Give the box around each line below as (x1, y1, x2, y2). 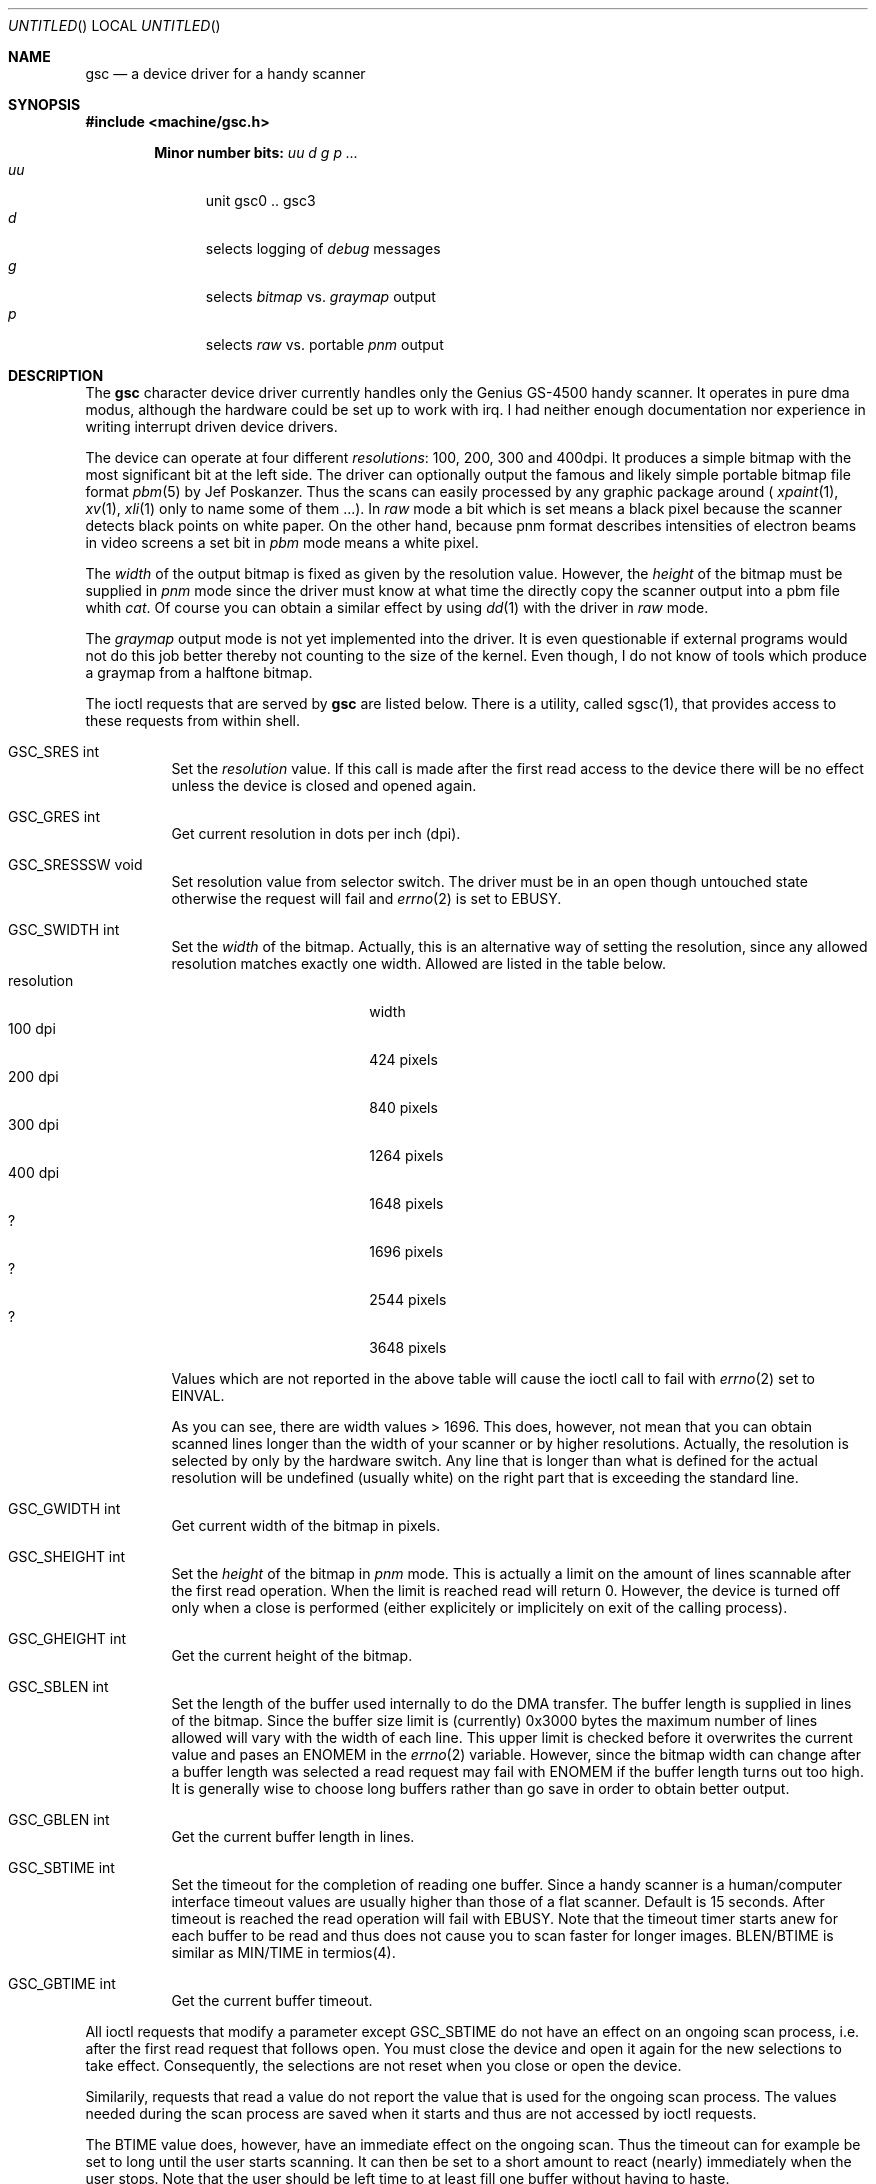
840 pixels (369, 1099, 438, 1116)
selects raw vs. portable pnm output (205, 336, 444, 353)
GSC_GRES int (8, 808, 100, 825)
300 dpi (8, 1116, 59, 1133)
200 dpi (8, 1068, 59, 1085)
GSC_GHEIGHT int (8, 1630, 127, 1647)
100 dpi (8, 1020, 56, 1037)
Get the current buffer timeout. (171, 1992, 373, 2009)
